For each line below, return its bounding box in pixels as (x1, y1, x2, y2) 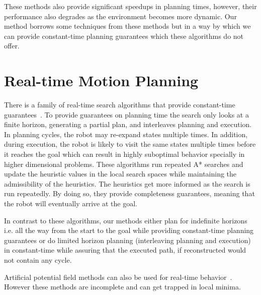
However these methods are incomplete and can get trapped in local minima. (4, 281, 241, 292)
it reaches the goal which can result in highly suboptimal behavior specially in (4, 149, 245, 159)
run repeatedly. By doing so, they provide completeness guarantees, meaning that (4, 188, 255, 199)
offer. (4, 40, 20, 51)
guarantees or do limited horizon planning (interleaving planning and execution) (4, 234, 251, 245)
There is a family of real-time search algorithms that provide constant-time (4, 99, 235, 110)
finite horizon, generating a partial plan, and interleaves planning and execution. (4, 119, 252, 130)
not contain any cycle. (4, 255, 72, 265)
